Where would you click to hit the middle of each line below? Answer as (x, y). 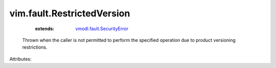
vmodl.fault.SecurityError (102, 29)
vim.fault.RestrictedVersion (70, 13)
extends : (45, 29)
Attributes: (20, 59)
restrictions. (35, 47)
